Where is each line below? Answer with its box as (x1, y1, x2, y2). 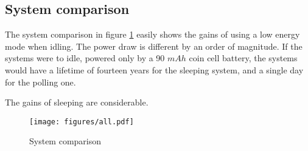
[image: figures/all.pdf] (29, 117, 134, 126)
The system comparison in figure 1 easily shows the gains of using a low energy (5, 28, 300, 41)
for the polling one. (5, 75, 76, 88)
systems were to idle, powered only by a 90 (5, 52, 165, 64)
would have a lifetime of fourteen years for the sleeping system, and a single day (5, 63, 304, 76)
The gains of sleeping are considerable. (5, 96, 149, 109)
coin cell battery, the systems (189, 52, 298, 64)
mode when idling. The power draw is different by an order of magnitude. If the (5, 39, 303, 52)
